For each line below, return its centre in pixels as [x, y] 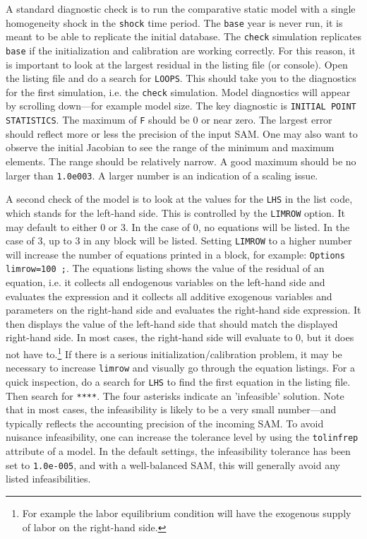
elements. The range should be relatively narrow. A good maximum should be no [181, 161]
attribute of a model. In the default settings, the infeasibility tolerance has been [178, 451]
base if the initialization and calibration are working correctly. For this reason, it [181, 50]
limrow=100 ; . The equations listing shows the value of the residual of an [165, 268]
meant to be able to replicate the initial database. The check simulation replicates [183, 36]
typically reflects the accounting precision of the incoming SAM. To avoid [165, 423]
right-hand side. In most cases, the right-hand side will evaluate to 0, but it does [180, 337]
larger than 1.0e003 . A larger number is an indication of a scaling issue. [162, 175]
